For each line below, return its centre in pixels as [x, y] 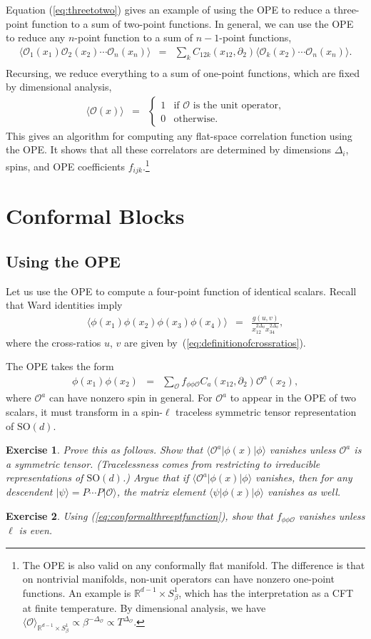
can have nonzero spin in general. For [131, 398]
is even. [36, 530]
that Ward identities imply [64, 305]
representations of [45, 477]
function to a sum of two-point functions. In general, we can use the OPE [193, 23]
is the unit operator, [237, 105]
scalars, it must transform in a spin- [84, 411]
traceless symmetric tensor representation [266, 411]
